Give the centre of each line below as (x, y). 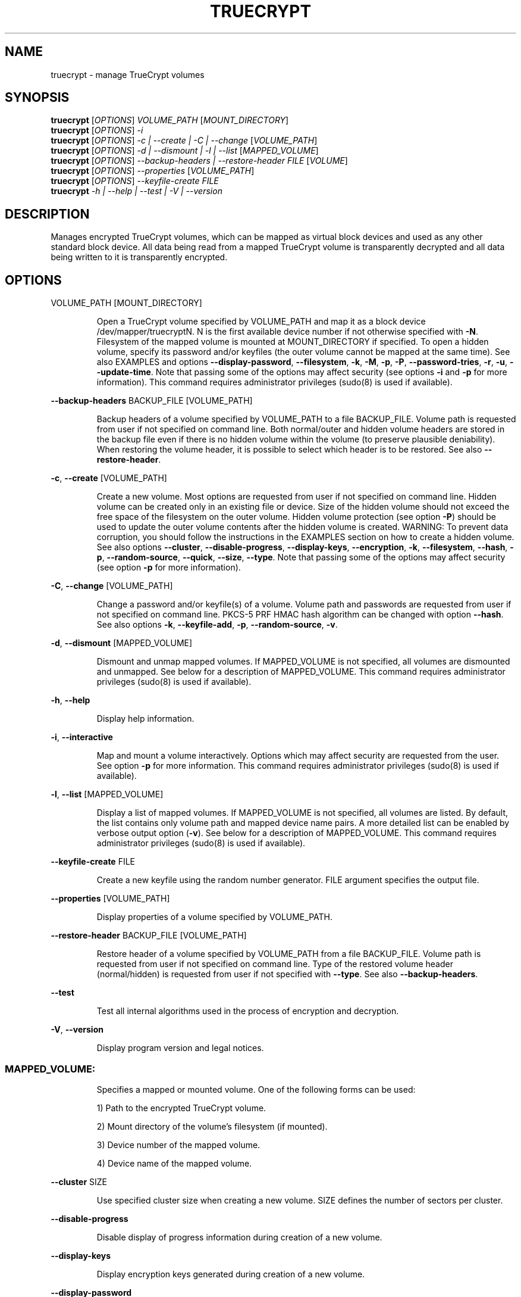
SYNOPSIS (37, 98)
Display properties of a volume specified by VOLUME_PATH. (214, 917)
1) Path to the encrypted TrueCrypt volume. (181, 1108)
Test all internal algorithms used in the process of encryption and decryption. (248, 1011)
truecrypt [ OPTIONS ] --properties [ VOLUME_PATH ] (153, 171)
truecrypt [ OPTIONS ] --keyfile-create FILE (135, 181)
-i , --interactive (82, 737)
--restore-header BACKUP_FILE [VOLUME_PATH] (149, 936)
